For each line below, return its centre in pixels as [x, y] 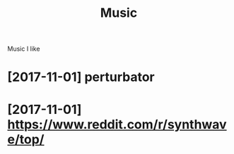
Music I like [24, 49]
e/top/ [26, 139]
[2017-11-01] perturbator [81, 77]
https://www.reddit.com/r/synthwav [117, 124]
